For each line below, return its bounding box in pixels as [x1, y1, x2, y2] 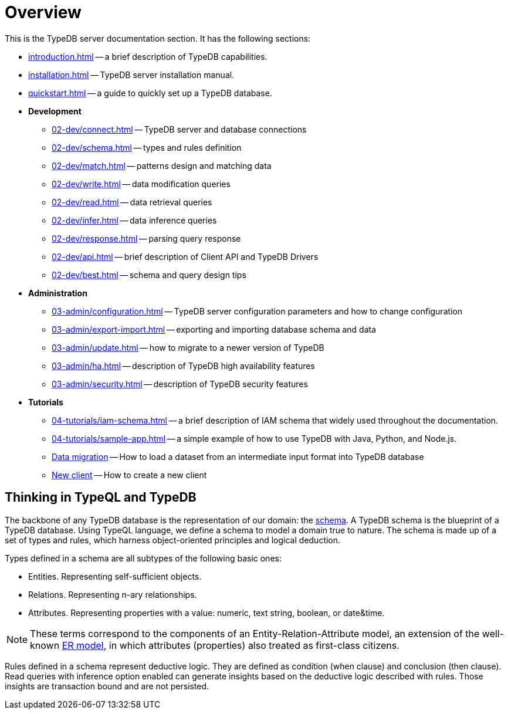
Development [28, 106, 82, 116]
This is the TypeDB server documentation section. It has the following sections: [5, 33, 311, 43]
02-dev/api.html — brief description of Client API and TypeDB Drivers [52, 251, 319, 262]
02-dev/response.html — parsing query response [52, 233, 241, 243]
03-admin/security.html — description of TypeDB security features [52, 378, 308, 389]
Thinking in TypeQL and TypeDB [5, 490, 197, 505]
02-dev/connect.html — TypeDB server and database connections [52, 124, 307, 134]
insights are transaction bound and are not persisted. [5, 681, 209, 691]
